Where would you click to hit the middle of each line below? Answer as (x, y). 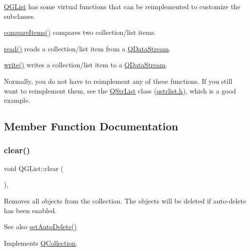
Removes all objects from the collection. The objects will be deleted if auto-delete (125, 200)
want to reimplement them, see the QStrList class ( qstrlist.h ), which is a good (120, 90)
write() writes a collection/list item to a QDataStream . (86, 65)
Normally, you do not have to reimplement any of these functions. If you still (118, 81)
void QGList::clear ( (34, 168)
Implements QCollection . (41, 243)
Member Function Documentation (91, 126)
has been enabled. (30, 210)
